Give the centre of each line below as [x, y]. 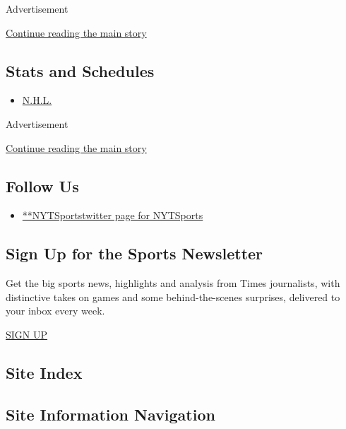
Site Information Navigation [111, 414]
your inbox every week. [55, 311]
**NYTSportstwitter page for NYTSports [113, 215]
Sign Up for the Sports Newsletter [135, 253]
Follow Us [42, 186]
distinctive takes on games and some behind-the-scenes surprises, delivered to [173, 296]
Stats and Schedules [80, 70]
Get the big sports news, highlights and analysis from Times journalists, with [173, 283]
